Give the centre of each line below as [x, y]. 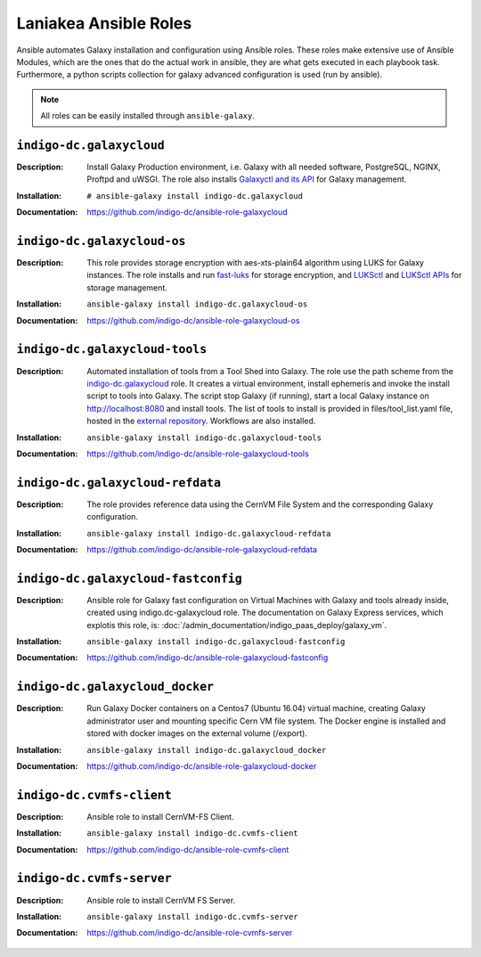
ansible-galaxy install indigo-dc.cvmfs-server [192, 916]
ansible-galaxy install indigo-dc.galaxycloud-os [197, 304]
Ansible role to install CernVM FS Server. [161, 900]
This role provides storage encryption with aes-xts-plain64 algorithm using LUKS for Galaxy [256, 263]
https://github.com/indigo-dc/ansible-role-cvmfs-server [190, 933]
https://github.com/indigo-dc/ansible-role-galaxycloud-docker [202, 765]
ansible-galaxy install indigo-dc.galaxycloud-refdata [209, 533]
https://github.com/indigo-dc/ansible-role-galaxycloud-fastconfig [208, 658]
